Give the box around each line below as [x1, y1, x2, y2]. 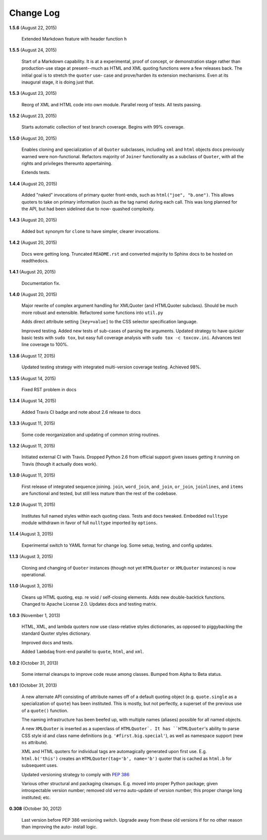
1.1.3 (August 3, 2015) [9, 554, 53, 560]
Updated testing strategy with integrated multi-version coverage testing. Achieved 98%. [21, 364, 201, 370]
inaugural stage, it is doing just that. [21, 79, 94, 85]
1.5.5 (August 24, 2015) [9, 47, 57, 53]
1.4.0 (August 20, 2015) [9, 292, 57, 298]
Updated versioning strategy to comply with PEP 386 [21, 771, 130, 777]
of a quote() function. [21, 707, 69, 713]
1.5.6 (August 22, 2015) [9, 25, 57, 31]
